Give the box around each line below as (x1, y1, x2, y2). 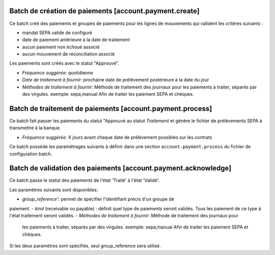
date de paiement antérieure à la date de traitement (22, 37, 130, 43)
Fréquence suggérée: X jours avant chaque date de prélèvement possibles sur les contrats (22, 134, 212, 140)
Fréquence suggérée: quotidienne (22, 69, 94, 76)
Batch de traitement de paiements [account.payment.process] (9, 104, 212, 113)
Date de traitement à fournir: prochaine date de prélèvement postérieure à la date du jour (22, 77, 209, 83)
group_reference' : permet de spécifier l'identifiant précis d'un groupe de (22, 196, 175, 202)
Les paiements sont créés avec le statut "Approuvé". (9, 60, 120, 66)
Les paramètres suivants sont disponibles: (9, 186, 98, 193)
